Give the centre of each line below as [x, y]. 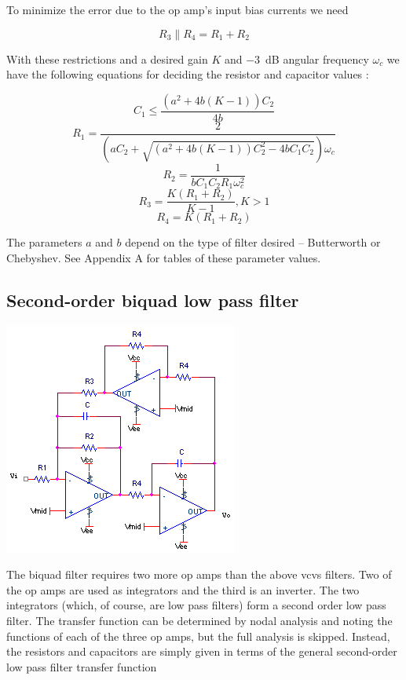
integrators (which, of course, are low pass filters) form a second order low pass [196, 605]
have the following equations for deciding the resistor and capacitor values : [188, 74]
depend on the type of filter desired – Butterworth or [253, 242]
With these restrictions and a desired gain [107, 58]
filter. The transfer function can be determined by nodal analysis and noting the [199, 621]
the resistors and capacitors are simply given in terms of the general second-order [202, 651]
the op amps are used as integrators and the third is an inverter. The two [183, 589]
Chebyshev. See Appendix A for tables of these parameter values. [164, 257]
